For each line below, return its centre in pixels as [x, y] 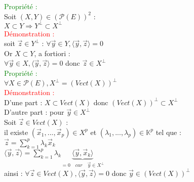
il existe [16, 132]
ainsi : [13, 173]
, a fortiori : [52, 53]
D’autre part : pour [34, 112]
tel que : [168, 132]
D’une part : [23, 102]
